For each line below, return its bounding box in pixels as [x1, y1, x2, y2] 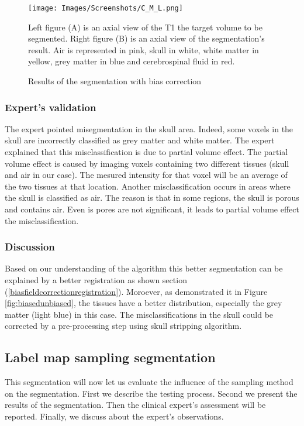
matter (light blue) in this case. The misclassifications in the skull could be [5, 308, 274, 320]
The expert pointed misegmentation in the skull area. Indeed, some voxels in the [5, 122, 293, 135]
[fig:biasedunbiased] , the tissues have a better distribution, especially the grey [5, 297, 282, 309]
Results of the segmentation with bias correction [28, 75, 202, 87]
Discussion [5, 239, 55, 254]
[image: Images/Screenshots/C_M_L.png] [28, 4, 183, 12]
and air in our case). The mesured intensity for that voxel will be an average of [5, 169, 288, 181]
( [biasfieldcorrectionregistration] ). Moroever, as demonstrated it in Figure [5, 285, 268, 297]
